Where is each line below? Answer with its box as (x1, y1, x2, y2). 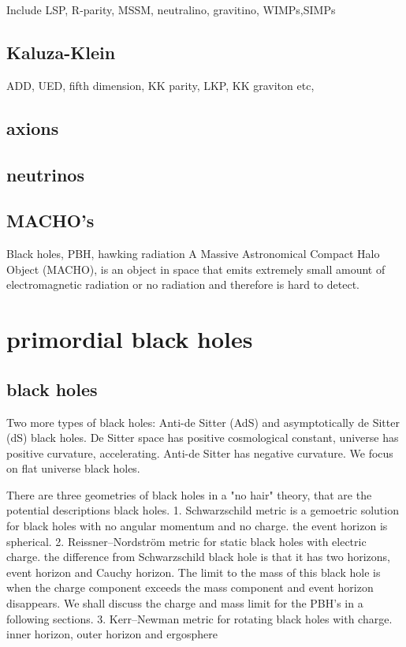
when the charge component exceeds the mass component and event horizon (6, 579, 374, 596)
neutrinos (6, 162, 84, 186)
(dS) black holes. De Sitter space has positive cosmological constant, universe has (6, 429, 399, 446)
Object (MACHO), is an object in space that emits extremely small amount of (6, 260, 386, 277)
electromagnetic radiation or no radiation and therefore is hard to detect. (6, 276, 359, 293)
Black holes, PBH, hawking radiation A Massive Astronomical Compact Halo (6, 245, 380, 262)
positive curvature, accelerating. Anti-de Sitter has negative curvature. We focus (6, 444, 393, 461)
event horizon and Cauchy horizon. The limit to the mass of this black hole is (6, 563, 381, 580)
